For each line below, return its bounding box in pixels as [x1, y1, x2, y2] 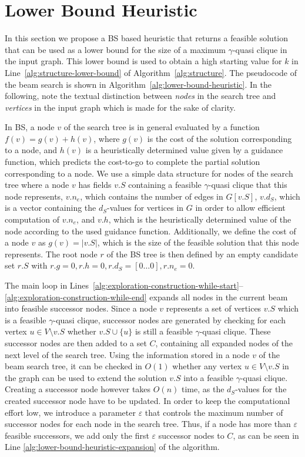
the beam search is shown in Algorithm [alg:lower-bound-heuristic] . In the [5, 78, 272, 90]
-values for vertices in [107, 201, 184, 214]
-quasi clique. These [199, 325, 271, 337]
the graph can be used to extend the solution [5, 371, 167, 383]
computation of [5, 213, 59, 226]
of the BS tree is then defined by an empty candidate [106, 247, 298, 260]
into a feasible [183, 371, 234, 383]
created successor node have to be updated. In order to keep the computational [5, 394, 290, 406]
